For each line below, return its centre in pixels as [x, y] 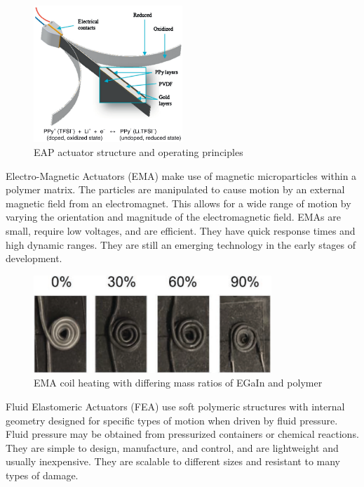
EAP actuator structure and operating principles [139, 151]
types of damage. [42, 475]
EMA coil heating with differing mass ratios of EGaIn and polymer [178, 383]
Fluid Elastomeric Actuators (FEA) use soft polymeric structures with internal [175, 407]
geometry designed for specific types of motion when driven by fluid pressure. [172, 420]
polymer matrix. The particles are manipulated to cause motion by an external [175, 189]
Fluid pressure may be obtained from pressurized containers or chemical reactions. [182, 434]
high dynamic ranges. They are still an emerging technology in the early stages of [181, 244]
